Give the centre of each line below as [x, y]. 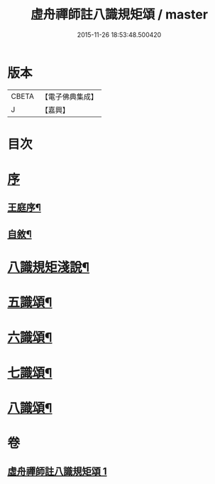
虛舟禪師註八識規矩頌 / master [119, 15]
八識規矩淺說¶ [49, 268]
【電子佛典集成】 [69, 97]
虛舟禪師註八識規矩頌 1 [57, 472]
